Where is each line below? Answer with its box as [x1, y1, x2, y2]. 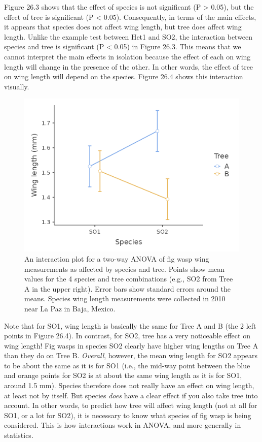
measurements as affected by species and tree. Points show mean [24, 263, 225, 274]
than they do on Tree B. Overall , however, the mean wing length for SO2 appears [4, 350, 258, 361]
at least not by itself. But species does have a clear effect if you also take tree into [4, 390, 258, 400]
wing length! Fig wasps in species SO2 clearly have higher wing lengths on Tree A [4, 340, 258, 351]
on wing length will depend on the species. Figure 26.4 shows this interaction [4, 71, 243, 82]
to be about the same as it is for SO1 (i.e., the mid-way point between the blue [4, 360, 250, 370]
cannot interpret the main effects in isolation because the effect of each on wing [4, 51, 251, 61]
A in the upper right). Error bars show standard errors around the [24, 283, 231, 294]
